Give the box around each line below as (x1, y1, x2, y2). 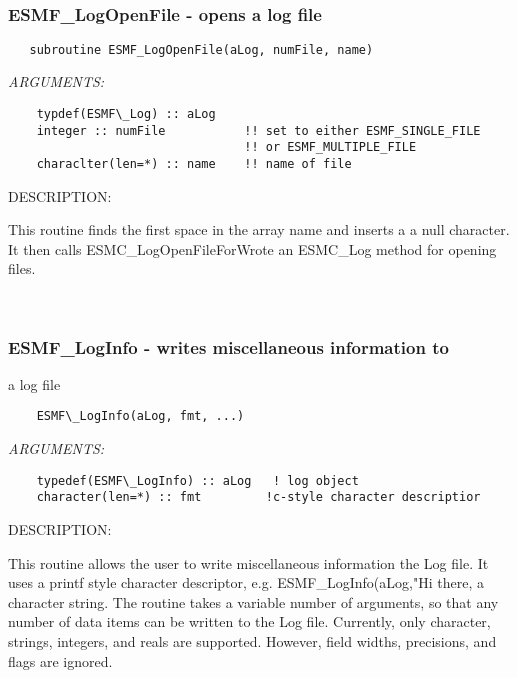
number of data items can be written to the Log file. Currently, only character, (8, 611, 491, 632)
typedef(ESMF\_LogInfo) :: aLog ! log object (36, 473, 359, 488)
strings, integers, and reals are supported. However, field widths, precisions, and (8, 631, 497, 651)
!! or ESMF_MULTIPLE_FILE (244, 140, 417, 155)
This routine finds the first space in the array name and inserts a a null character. (8, 219, 510, 240)
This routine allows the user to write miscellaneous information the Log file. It (8, 552, 489, 573)
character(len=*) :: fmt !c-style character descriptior (36, 490, 481, 505)
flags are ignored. (8, 650, 113, 671)
